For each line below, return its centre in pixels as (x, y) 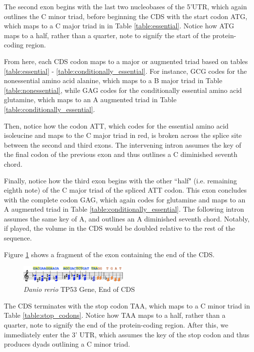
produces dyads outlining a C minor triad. (67, 344)
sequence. (18, 238)
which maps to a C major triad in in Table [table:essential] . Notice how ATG (119, 26)
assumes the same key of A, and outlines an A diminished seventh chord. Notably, (127, 218)
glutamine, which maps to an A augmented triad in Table (90, 99)
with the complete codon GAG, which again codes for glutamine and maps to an (125, 199)
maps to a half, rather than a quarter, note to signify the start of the (107, 35)
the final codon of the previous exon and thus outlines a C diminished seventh (121, 154)
